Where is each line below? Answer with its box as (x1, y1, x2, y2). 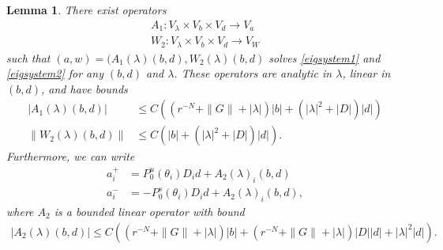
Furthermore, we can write (6, 148, 135, 165)
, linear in (342, 65, 391, 81)
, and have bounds (41, 80, 128, 97)
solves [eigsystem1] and (268, 49, 381, 66)
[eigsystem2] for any (6, 65, 103, 81)
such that (6, 49, 51, 66)
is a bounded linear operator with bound (54, 203, 245, 219)
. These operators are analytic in (174, 65, 332, 81)
